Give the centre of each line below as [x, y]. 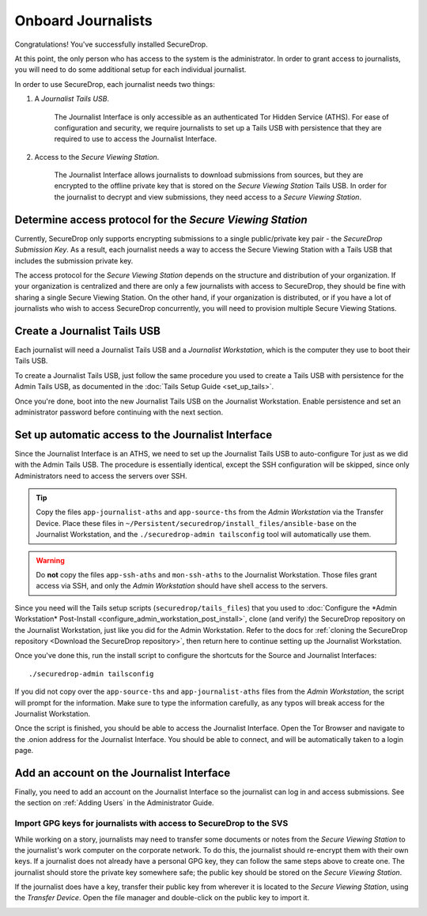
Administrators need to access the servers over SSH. [101, 475]
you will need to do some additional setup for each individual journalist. [130, 70]
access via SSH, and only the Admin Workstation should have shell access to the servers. [182, 586]
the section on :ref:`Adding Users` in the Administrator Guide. [114, 803]
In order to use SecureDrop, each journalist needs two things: [115, 84]
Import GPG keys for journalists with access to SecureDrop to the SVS [151, 823]
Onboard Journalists [84, 21]
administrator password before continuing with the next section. [119, 412]
